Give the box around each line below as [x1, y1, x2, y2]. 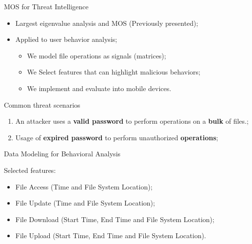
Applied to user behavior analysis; [15, 34, 117, 44]
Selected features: [4, 165, 56, 175]
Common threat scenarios [4, 99, 80, 110]
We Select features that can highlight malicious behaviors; [27, 67, 200, 77]
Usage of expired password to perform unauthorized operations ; [15, 132, 218, 142]
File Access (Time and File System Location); [15, 181, 153, 191]
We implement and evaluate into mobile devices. [27, 83, 172, 93]
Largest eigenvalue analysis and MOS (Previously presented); [15, 18, 198, 28]
